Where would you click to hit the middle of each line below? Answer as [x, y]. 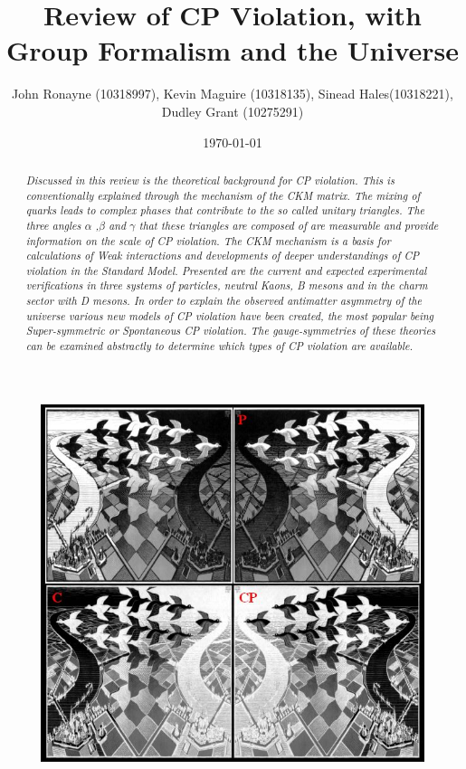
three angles [53, 225]
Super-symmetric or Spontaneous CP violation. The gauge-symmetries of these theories [231, 331]
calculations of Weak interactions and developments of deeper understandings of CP [223, 256]
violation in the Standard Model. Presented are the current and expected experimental [226, 270]
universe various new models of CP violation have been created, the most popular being [230, 315]
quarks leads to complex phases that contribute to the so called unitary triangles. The [225, 210]
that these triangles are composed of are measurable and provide [289, 225]
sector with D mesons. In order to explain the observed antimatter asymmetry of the [224, 301]
